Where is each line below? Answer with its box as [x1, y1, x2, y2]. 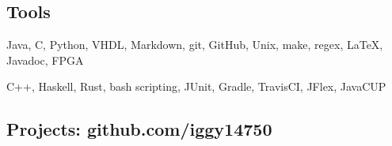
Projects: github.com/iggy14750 [6, 117, 272, 141]
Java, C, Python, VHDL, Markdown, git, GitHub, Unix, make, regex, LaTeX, [6, 36, 383, 53]
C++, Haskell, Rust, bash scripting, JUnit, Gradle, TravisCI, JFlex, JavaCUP [6, 78, 386, 95]
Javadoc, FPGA [6, 51, 84, 68]
